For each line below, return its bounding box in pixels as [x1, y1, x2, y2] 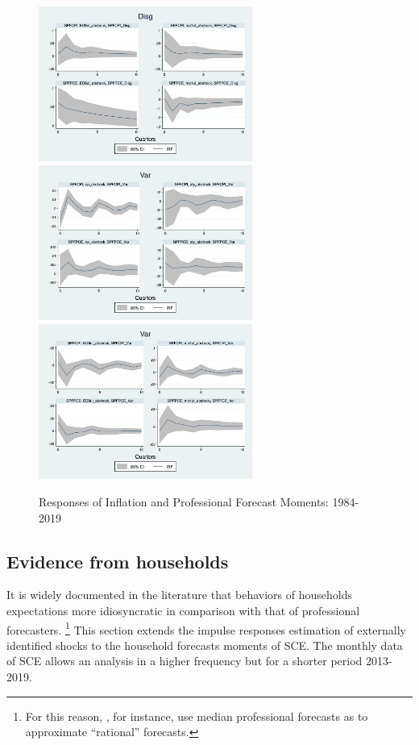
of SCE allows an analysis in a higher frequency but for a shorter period [6, 652, 363, 669]
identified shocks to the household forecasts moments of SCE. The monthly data [6, 636, 403, 653]
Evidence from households [6, 548, 229, 573]
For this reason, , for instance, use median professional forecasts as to [25, 707, 368, 724]
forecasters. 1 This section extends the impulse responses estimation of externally [6, 618, 406, 638]
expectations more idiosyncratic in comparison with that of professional [6, 601, 360, 618]
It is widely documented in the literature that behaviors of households [6, 586, 353, 603]
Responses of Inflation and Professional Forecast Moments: [39, 493, 329, 510]
